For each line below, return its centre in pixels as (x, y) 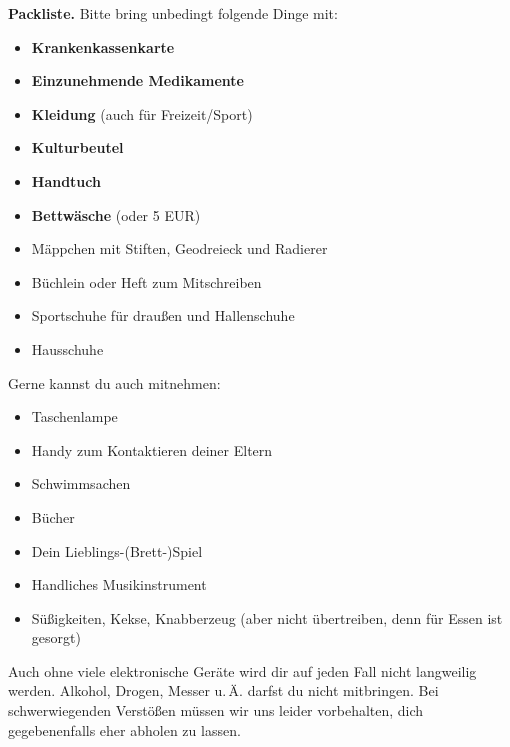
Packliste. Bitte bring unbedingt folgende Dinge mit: (173, 13)
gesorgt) (56, 637)
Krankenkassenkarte (103, 46)
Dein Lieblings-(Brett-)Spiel (117, 550)
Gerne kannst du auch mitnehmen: (114, 382)
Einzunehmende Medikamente (137, 80)
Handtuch (66, 180)
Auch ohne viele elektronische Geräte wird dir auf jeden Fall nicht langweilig (242, 670)
